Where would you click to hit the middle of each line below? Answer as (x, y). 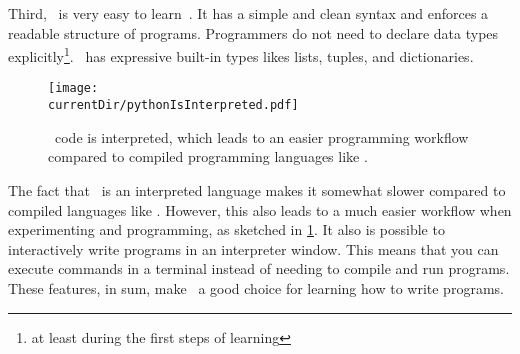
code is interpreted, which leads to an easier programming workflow (261, 136)
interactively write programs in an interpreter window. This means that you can (253, 248)
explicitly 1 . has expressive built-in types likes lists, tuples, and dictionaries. (241, 54)
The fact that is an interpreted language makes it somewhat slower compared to (257, 189)
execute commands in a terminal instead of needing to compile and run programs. (259, 268)
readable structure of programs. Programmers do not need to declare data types (253, 32)
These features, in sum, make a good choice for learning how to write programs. (256, 287)
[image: (73, 88)
